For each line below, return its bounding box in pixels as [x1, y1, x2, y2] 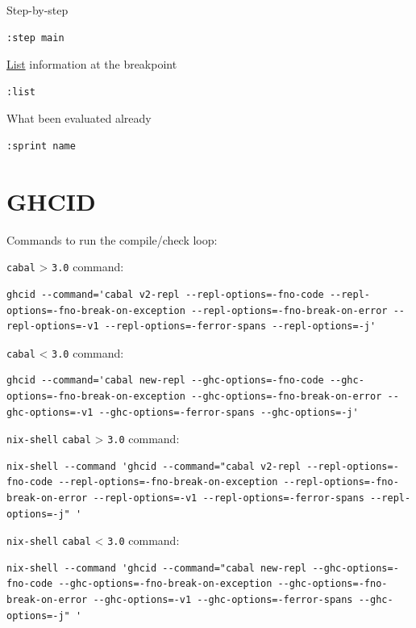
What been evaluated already [6, 110, 152, 127]
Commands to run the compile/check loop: [6, 231, 218, 248]
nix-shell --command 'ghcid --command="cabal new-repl [6, 562, 307, 574]
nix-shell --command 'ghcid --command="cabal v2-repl [6, 460, 302, 472]
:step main [6, 31, 64, 44]
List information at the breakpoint [6, 56, 177, 73]
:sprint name [6, 140, 76, 152]
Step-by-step [6, 2, 69, 18]
